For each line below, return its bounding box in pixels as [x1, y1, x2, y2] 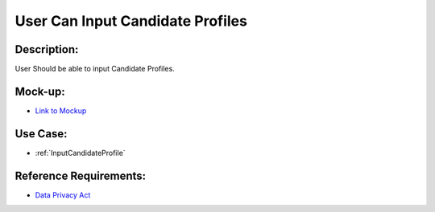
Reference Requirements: [14, 169, 147, 182]
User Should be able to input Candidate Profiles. [14, 64, 175, 74]
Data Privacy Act [35, 190, 91, 200]
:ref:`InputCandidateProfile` [35, 148, 126, 157]
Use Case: [14, 127, 68, 141]
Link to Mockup [35, 105, 87, 116]
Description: [14, 43, 79, 56]
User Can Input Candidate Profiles [14, 12, 247, 30]
